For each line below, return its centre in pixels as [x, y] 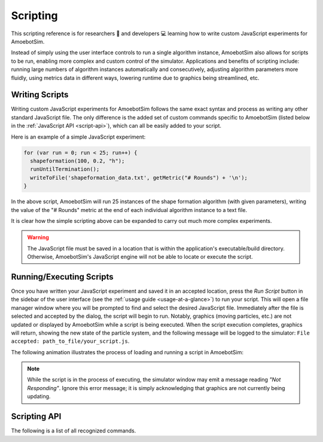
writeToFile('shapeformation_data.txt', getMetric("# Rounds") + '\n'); [139, 177]
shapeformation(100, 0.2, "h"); [77, 161]
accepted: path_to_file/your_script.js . [70, 341]
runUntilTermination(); [65, 169]
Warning [38, 237]
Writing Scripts [40, 95]
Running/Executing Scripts [62, 277]
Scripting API [36, 417]
